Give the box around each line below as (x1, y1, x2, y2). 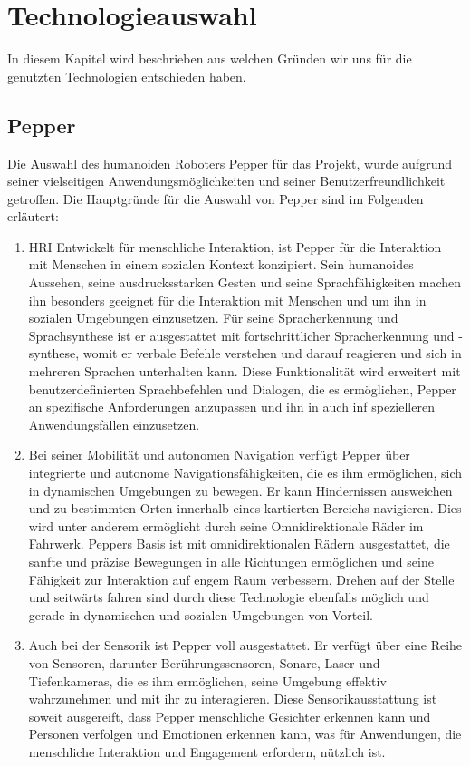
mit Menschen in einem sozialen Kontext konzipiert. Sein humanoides (28, 255, 414, 274)
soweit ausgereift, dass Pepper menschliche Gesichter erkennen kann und (28, 706, 431, 725)
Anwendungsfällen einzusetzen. (28, 414, 200, 433)
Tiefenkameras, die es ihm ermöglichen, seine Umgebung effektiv (28, 671, 387, 690)
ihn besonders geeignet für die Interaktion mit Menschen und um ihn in (28, 290, 427, 309)
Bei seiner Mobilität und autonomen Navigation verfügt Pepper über (28, 445, 410, 464)
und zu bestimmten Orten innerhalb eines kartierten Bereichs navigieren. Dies (28, 499, 462, 518)
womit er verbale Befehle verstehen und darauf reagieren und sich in (82, 344, 462, 363)
